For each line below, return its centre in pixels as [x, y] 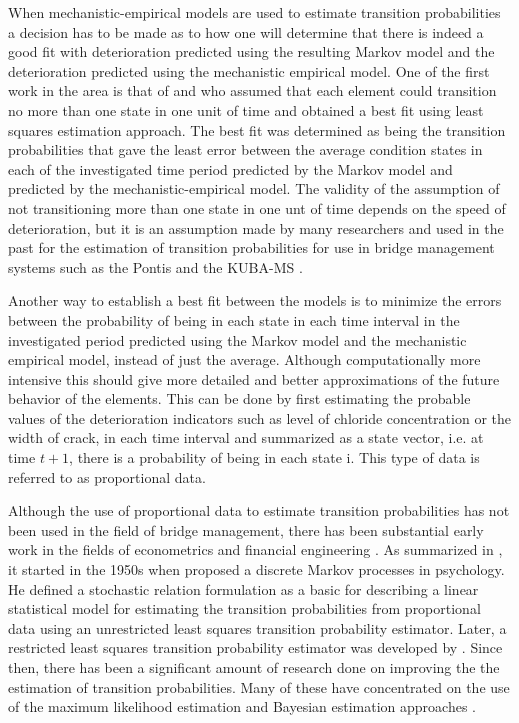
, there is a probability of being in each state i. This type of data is [274, 457]
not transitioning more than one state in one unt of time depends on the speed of [257, 207]
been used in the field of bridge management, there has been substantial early [246, 529]
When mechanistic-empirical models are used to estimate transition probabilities [254, 12]
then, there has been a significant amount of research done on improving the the [254, 667]
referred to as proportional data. [107, 476]
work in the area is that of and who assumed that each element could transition [252, 90]
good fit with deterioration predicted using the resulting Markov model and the [251, 51]
